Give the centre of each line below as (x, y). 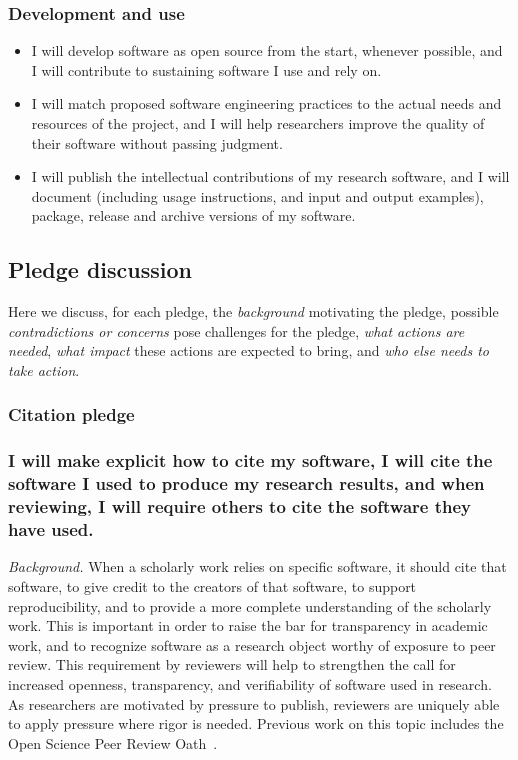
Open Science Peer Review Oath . (113, 742)
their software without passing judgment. (157, 142)
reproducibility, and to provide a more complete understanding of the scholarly (250, 605)
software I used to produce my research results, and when (246, 483)
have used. (51, 529)
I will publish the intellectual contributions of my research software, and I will (270, 176)
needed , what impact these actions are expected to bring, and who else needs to (249, 350)
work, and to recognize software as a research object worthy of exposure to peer (252, 644)
